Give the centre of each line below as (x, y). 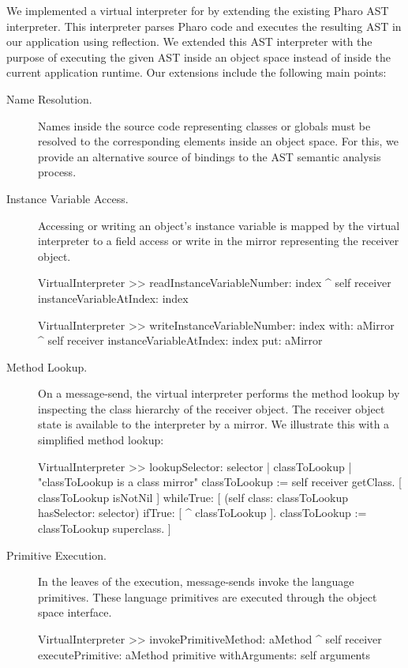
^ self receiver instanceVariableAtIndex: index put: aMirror (180, 340)
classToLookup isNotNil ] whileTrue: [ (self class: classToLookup (193, 497)
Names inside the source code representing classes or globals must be (204, 125)
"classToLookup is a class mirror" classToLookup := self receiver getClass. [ (220, 482)
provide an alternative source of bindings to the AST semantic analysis (210, 156)
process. (57, 172)
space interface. (75, 612)
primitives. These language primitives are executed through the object (208, 596)
